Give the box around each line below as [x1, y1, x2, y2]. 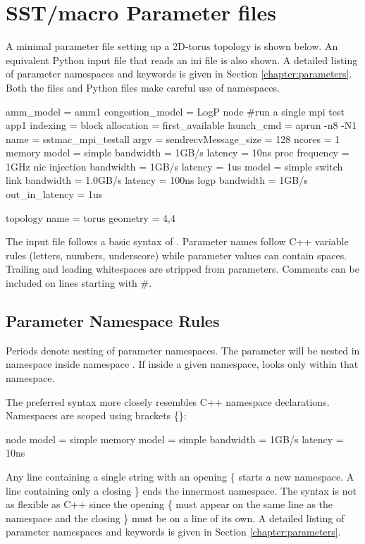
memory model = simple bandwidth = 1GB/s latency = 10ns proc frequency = [6, 145, 349, 160]
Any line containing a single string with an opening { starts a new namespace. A [6, 469, 354, 483]
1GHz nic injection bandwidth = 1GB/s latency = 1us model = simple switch [6, 159, 343, 173]
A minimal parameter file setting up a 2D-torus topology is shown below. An [6, 39, 338, 54]
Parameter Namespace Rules [6, 310, 220, 332]
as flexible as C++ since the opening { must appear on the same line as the [6, 497, 333, 512]
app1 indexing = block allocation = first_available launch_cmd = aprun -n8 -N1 [6, 118, 357, 132]
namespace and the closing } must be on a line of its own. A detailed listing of [6, 510, 345, 525]
